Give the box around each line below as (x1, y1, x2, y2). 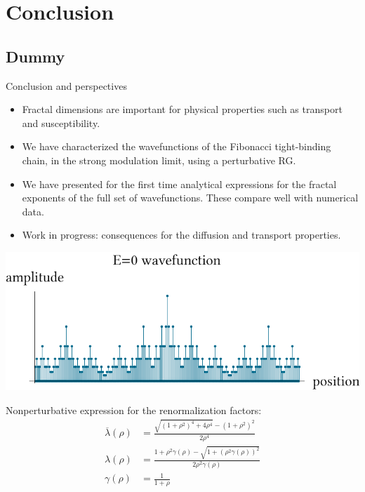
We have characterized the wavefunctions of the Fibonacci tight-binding (22, 139, 331, 154)
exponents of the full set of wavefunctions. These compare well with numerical (22, 190, 359, 205)
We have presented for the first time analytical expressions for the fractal (22, 176, 337, 191)
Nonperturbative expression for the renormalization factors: (6, 403, 262, 418)
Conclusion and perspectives (6, 78, 127, 93)
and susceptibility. (22, 115, 100, 130)
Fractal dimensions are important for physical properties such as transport (22, 102, 343, 117)
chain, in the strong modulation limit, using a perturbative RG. (22, 152, 296, 167)
